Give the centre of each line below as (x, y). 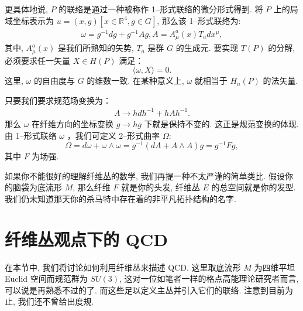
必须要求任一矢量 (37, 60)
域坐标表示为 (29, 20)
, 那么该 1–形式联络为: (199, 20)
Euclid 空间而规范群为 (46, 278)
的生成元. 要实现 (207, 48)
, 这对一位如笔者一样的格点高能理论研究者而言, (209, 278)
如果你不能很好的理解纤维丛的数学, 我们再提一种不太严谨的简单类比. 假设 (145, 175)
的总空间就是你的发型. (254, 187)
